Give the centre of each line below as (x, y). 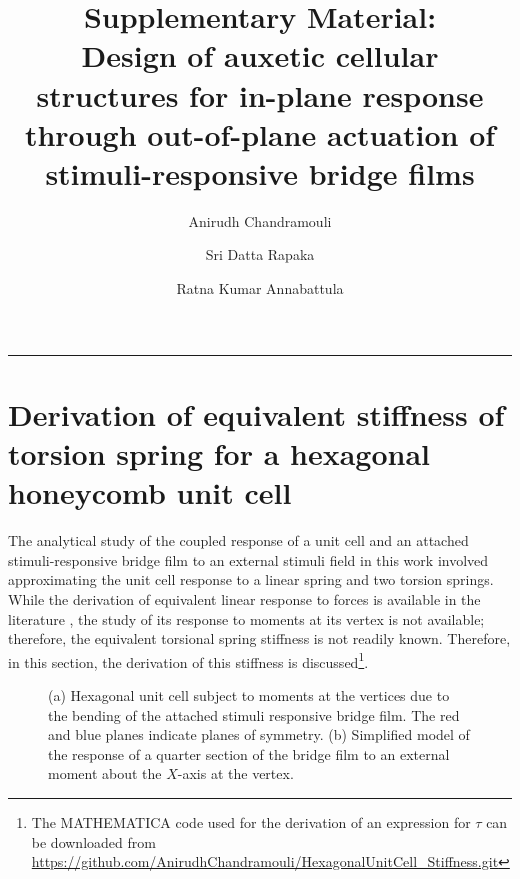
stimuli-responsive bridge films (260, 172)
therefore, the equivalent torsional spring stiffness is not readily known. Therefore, (259, 638)
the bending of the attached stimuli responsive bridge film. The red (254, 714)
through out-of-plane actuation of (260, 133)
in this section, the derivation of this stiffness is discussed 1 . (188, 660)
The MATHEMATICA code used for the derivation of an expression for (251, 821)
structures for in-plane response (260, 94)
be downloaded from (93, 841)
